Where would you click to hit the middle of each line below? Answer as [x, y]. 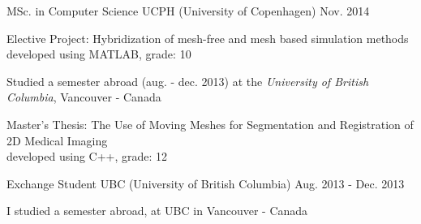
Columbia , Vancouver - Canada [84, 97]
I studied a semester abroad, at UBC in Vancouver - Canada [157, 211]
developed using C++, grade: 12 [87, 156]
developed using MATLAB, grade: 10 [99, 54]
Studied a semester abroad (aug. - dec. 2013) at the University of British [188, 81]
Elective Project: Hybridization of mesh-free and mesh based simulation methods [208, 38]
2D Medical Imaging [57, 140]
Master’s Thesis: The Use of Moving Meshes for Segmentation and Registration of [210, 124]
